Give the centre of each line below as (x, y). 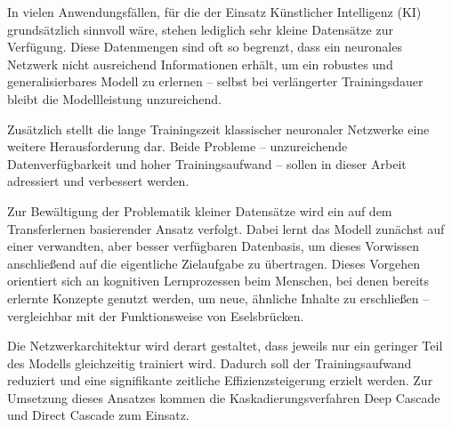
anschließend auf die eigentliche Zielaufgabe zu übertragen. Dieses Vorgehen (214, 263)
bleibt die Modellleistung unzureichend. (114, 98)
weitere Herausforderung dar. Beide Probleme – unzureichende (178, 146)
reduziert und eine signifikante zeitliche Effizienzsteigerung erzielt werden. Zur (220, 380)
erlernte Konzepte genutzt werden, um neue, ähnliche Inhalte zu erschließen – (218, 298)
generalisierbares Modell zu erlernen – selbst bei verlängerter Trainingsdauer (215, 81)
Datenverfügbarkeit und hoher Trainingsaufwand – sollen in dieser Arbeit (207, 163)
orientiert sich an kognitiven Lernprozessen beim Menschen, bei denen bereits (218, 281)
